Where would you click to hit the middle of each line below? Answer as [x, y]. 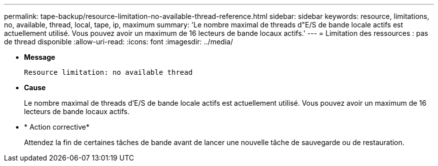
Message [40, 57]
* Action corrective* [57, 127]
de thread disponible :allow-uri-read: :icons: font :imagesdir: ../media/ [118, 42]
